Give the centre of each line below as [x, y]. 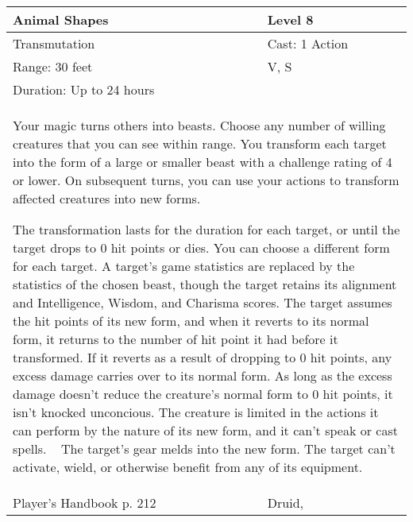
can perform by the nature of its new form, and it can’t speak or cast [205, 430]
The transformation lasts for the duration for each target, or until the [206, 229]
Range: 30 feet [53, 66]
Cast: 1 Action [308, 43]
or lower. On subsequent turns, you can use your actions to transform [206, 180]
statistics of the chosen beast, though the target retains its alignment [205, 284]
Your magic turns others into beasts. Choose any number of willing [199, 125]
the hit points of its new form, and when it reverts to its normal [191, 321]
